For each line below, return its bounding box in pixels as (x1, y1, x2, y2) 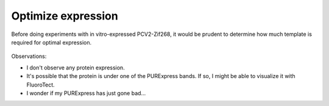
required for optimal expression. (11, 38, 92, 46)
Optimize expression (11, 9, 118, 23)
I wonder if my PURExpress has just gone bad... (26, 89, 146, 97)
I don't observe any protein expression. (26, 64, 125, 71)
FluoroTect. (26, 81, 55, 88)
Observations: (11, 52, 47, 60)
